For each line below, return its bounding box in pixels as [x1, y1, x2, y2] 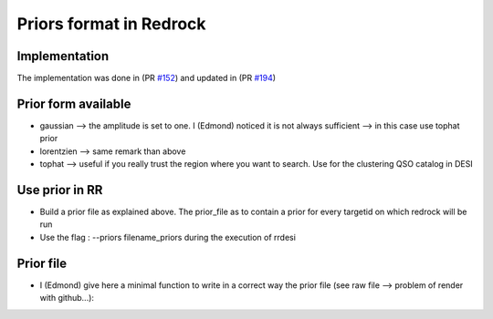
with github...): [39, 293, 95, 304]
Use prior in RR [16, 182, 103, 198]
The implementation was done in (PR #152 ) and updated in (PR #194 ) [16, 73, 277, 84]
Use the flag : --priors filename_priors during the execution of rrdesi [39, 232, 297, 242]
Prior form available [16, 96, 131, 111]
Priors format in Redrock [16, 14, 206, 34]
